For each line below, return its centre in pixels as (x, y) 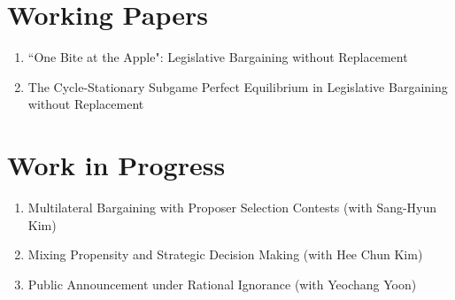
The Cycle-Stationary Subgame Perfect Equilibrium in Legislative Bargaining (238, 86)
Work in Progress (116, 165)
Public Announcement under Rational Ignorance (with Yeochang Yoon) (222, 284)
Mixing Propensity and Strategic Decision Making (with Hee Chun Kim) (225, 254)
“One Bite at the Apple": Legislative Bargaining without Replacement (218, 57)
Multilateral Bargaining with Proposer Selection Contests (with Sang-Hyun (232, 208)
